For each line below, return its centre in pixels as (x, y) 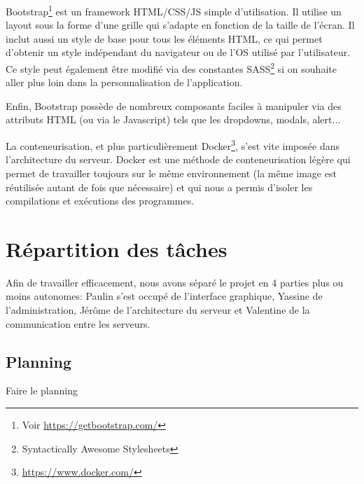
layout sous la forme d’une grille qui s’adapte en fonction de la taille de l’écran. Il (180, 25)
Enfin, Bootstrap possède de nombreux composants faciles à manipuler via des (174, 105)
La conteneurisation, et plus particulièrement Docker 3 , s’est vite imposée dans (173, 145)
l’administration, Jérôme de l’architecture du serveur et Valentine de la (158, 310)
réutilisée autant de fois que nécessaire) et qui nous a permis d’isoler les (159, 187)
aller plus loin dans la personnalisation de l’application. (124, 82)
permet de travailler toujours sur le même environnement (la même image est (171, 173)
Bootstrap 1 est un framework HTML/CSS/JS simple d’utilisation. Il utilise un (174, 10)
